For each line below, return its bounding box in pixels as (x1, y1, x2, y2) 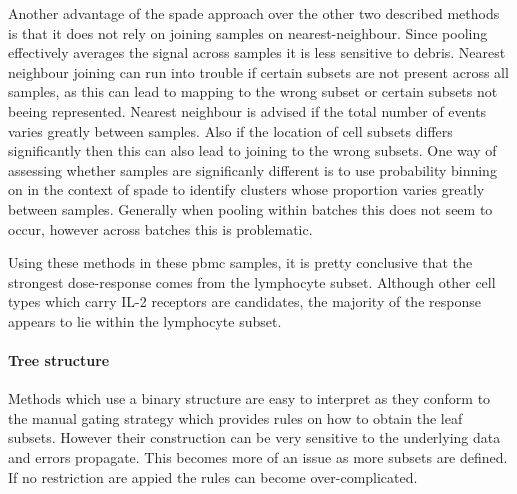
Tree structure (8, 350, 110, 371)
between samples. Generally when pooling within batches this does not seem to (8, 198, 493, 219)
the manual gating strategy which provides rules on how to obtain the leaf (8, 407, 463, 428)
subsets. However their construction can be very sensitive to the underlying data (8, 427, 501, 448)
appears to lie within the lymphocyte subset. (8, 310, 282, 331)
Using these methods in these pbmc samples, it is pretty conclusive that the (8, 252, 473, 273)
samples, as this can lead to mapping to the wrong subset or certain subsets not (8, 81, 498, 102)
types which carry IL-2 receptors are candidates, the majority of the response (8, 291, 481, 312)
